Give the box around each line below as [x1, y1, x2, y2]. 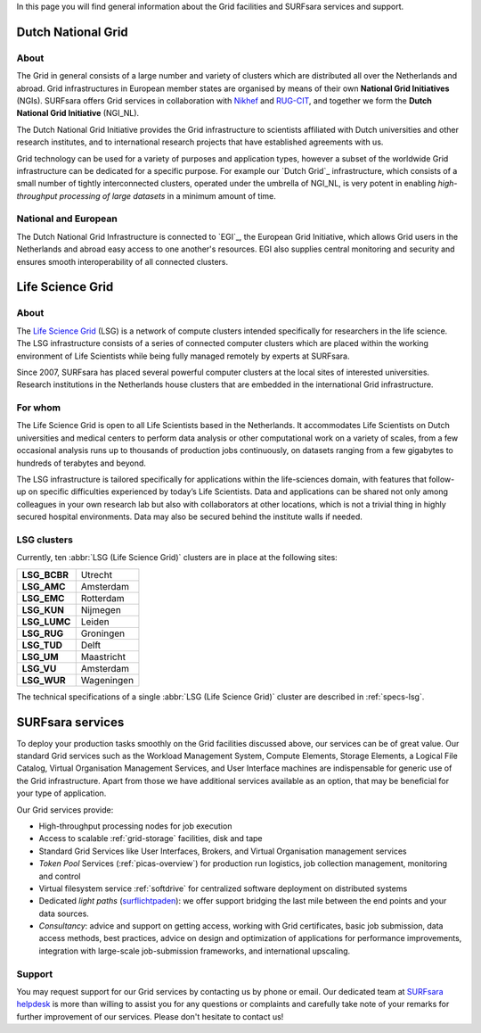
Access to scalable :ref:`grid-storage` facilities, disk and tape [38, 833, 263, 844]
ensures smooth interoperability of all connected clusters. [16, 256, 229, 267]
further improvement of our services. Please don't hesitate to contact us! [16, 1011, 284, 1021]
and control [38, 871, 81, 881]
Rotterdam [80, 591, 125, 604]
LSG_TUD [21, 639, 62, 651]
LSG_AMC [21, 580, 66, 592]
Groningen [80, 627, 126, 640]
